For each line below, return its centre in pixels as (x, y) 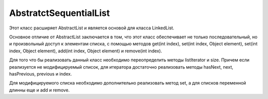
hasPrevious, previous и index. (40, 74)
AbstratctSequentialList (60, 13)
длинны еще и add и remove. (39, 90)
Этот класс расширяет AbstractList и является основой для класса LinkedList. (92, 28)
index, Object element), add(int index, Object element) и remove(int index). (86, 51)
